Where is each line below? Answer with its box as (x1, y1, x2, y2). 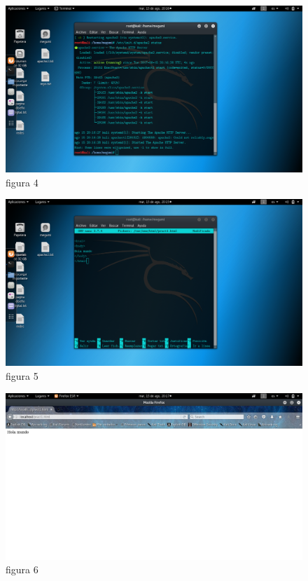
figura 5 (6, 368, 38, 383)
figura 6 (6, 562, 38, 577)
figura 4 (6, 175, 38, 189)
